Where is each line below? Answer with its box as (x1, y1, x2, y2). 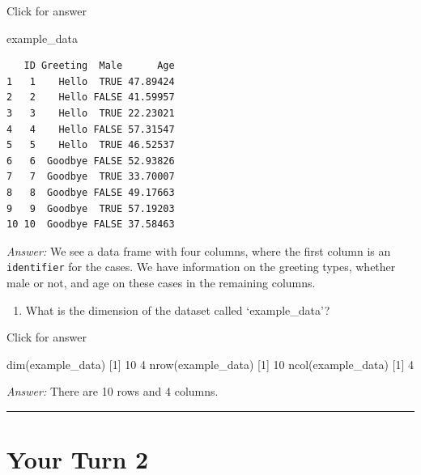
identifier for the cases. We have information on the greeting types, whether (6, 258, 396, 275)
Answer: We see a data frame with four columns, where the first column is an (6, 242, 391, 259)
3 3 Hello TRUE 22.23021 (6, 107, 175, 119)
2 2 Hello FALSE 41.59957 (6, 91, 175, 104)
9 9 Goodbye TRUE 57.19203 (6, 202, 175, 214)
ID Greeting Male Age (23, 60, 175, 72)
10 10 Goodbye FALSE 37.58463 (6, 218, 175, 231)
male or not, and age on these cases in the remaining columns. (6, 274, 316, 291)
